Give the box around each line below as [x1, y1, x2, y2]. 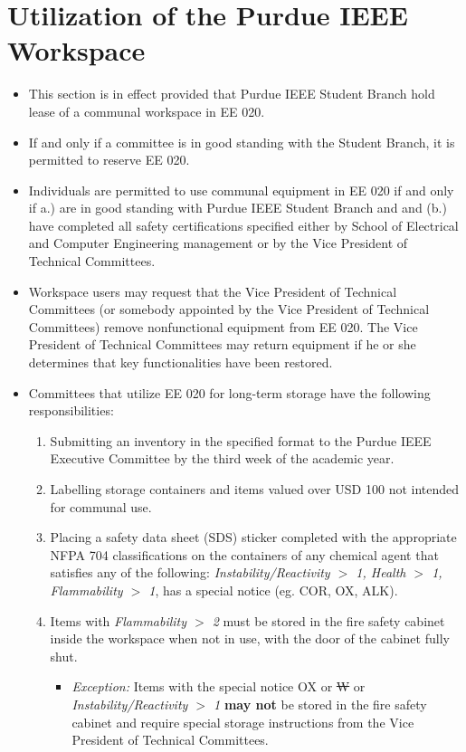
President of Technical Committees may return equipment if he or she [28, 335, 416, 354]
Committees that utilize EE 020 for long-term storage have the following [28, 383, 431, 402]
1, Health [356, 563, 406, 582]
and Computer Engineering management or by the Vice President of [28, 233, 408, 252]
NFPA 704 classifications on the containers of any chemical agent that [50, 545, 439, 564]
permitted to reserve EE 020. [28, 150, 190, 169]
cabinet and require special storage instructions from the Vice [71, 712, 414, 731]
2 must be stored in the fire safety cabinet [212, 611, 445, 630]
